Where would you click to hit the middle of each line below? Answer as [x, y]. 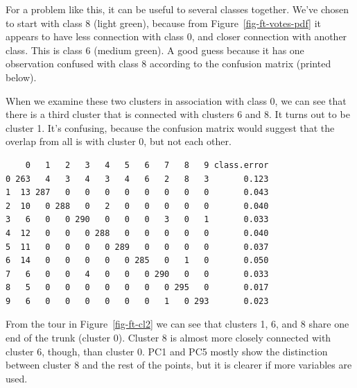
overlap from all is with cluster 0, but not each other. [119, 141]
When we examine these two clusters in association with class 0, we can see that [176, 100]
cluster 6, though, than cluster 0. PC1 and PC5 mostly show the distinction [167, 351]
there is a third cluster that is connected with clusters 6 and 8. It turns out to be [178, 114]
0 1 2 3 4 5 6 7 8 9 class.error [147, 165]
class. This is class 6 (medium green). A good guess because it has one [155, 50]
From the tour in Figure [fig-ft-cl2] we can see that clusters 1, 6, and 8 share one [177, 324]
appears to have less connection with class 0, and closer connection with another [176, 36]
